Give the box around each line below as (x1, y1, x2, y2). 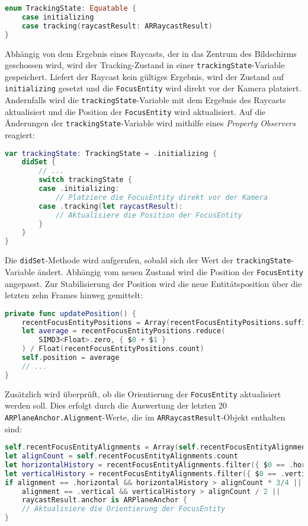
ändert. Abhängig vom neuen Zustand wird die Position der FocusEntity (37, 265, 303, 278)
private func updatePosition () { (5, 309, 137, 318)
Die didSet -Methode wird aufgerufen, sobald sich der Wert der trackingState (5, 254, 291, 266)
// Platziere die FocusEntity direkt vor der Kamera (55, 193, 268, 202)
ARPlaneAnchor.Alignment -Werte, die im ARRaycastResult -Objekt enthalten (5, 410, 285, 423)
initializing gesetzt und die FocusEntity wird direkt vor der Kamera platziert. (5, 82, 301, 94)
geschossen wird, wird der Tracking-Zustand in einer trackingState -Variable (5, 59, 285, 71)
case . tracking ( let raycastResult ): (38, 202, 183, 211)
